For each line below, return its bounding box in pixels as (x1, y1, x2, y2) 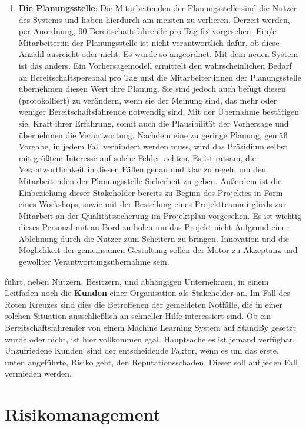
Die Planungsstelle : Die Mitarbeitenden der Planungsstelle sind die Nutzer (18, 2, 297, 14)
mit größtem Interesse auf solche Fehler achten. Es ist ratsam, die (18, 151, 256, 164)
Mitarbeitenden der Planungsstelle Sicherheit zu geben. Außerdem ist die (18, 174, 282, 187)
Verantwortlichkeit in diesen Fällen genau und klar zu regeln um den (18, 163, 266, 175)
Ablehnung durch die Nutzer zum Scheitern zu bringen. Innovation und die (18, 232, 289, 244)
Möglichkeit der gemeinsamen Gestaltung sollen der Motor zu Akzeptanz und (18, 244, 298, 256)
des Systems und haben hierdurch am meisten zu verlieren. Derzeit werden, (18, 13, 290, 25)
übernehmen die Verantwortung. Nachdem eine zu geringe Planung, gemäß (18, 128, 288, 141)
